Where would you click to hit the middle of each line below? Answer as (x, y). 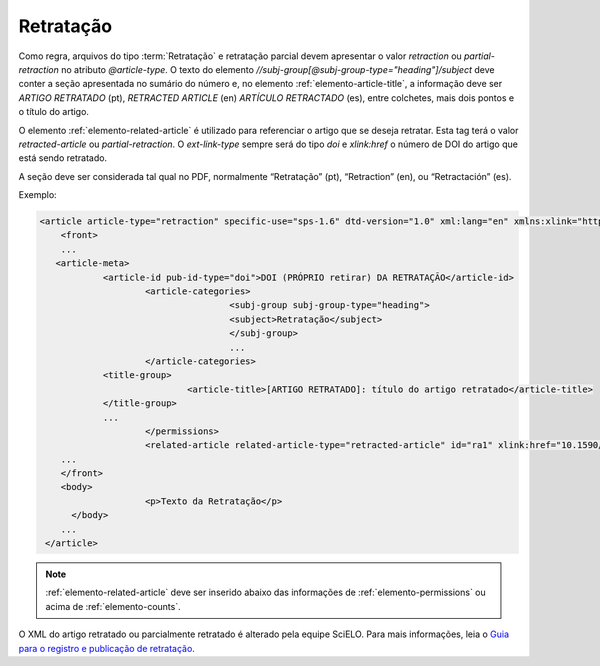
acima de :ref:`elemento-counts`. (113, 606)
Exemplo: (37, 195)
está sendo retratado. (63, 158)
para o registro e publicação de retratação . (106, 648)
